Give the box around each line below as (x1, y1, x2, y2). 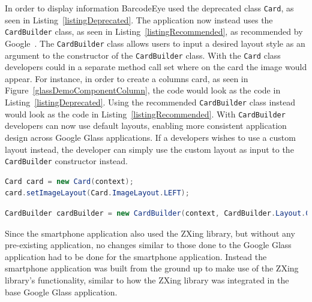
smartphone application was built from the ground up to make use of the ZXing (5, 262, 299, 274)
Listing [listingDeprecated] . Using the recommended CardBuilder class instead (5, 96, 296, 108)
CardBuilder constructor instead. (5, 155, 128, 167)
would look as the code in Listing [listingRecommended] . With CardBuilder (5, 107, 286, 120)
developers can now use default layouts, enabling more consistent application (5, 119, 287, 132)
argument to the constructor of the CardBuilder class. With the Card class (5, 49, 281, 61)
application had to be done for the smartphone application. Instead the (5, 250, 267, 262)
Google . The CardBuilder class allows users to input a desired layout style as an (5, 37, 305, 49)
